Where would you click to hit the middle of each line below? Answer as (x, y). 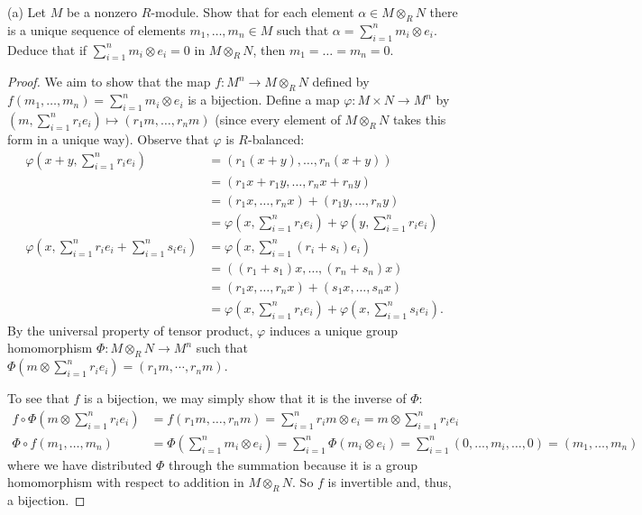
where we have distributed (80, 464)
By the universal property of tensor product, (130, 330)
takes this (419, 119)
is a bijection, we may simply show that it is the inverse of (245, 398)
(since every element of (278, 119)
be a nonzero (102, 12)
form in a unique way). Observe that (108, 138)
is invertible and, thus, (390, 482)
